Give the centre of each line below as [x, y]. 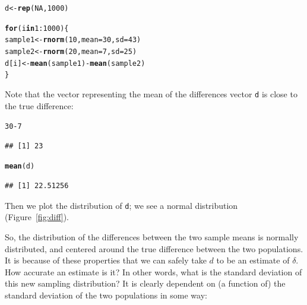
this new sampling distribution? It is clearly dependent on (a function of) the [145, 283]
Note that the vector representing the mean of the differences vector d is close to [151, 93]
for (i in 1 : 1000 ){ [37, 28]
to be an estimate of [253, 260]
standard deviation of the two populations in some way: [106, 295]
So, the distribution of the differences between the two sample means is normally [152, 236]
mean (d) [20, 166]
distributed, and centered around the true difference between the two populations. [154, 248]
